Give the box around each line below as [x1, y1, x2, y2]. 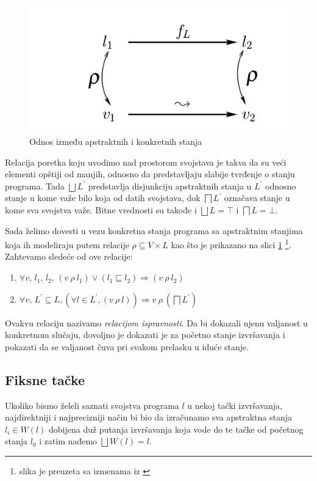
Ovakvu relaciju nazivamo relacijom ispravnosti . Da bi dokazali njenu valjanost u [5, 316, 308, 329]
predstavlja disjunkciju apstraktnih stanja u [88, 179, 252, 192]
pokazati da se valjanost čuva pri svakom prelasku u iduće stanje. [5, 340, 249, 353]
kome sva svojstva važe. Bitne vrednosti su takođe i [5, 204, 197, 216]
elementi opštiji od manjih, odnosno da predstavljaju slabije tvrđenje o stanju [5, 167, 295, 180]
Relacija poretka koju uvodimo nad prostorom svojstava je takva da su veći [5, 155, 287, 168]
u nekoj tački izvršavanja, [187, 398, 283, 411]
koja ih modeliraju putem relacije [5, 238, 129, 251]
